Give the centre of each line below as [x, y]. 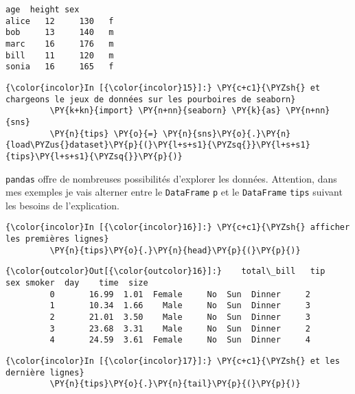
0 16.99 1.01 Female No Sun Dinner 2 [180, 294]
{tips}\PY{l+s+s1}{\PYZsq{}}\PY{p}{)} [94, 156]
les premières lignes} [57, 239]
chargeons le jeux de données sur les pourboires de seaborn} [151, 99]
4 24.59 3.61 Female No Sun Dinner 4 [180, 340]
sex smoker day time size [77, 283]
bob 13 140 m [60, 33]
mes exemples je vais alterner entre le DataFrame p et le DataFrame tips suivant [174, 192]
